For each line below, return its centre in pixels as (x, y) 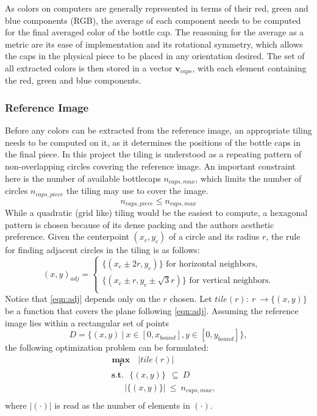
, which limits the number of (248, 178)
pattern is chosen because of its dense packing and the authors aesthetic (140, 224)
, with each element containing (249, 67)
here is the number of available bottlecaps (83, 178)
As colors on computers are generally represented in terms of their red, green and (157, 8)
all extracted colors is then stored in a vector (89, 67)
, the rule (283, 236)
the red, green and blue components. (73, 80)
